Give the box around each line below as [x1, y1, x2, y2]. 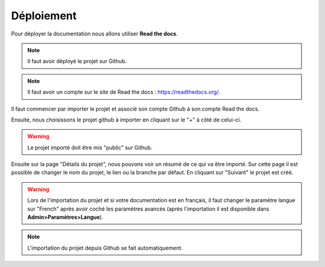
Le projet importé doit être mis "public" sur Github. [27, 144, 153, 151]
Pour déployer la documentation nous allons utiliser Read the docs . [11, 30, 178, 37]
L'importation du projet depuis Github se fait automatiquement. [27, 244, 183, 251]
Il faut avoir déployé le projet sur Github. [27, 58, 127, 65]
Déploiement [11, 9, 77, 22]
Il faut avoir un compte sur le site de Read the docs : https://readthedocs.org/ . [27, 88, 220, 96]
